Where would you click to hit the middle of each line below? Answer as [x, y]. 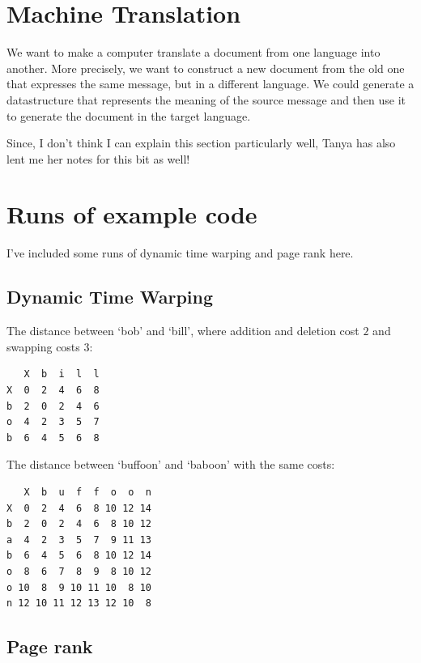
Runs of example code [132, 214]
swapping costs [43, 346]
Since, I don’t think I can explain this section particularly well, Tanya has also [201, 143]
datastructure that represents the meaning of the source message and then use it [206, 99]
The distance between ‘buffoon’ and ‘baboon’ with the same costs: [171, 464]
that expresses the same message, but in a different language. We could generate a [210, 84]
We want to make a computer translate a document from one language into [193, 52]
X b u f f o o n [87, 492]
